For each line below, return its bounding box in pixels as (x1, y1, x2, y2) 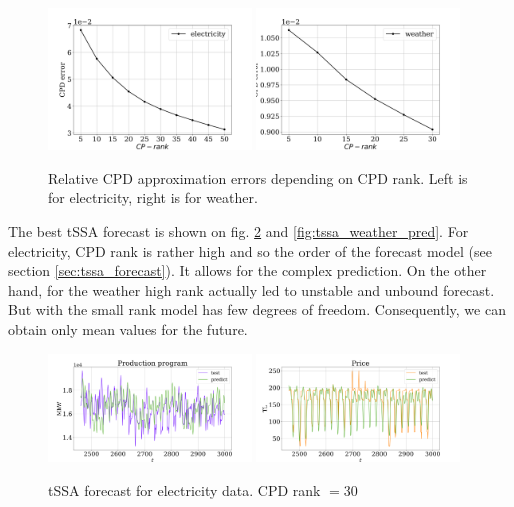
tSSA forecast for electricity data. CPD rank (48, 479, 321, 500)
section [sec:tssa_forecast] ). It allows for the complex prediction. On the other (8, 260, 487, 281)
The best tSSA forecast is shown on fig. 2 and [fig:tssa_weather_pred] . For (8, 221, 469, 242)
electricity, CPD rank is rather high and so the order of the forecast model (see (8, 240, 492, 261)
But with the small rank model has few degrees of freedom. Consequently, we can (8, 299, 506, 320)
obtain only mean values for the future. (8, 319, 248, 340)
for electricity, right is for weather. (48, 187, 258, 208)
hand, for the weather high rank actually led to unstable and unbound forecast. (8, 279, 495, 300)
